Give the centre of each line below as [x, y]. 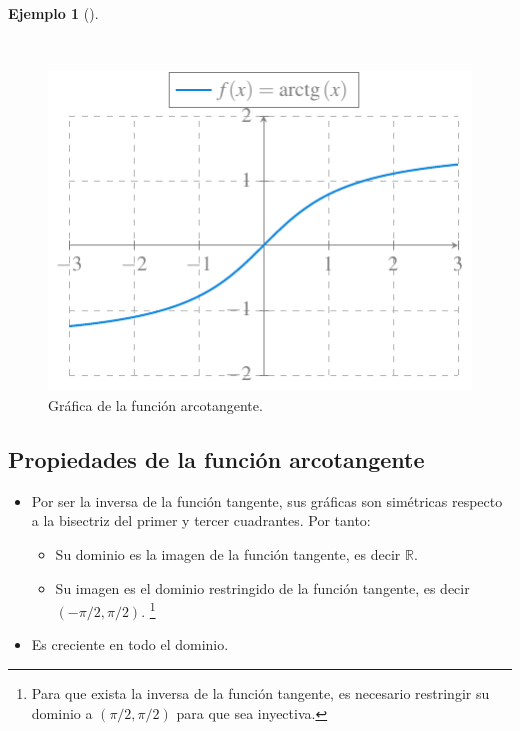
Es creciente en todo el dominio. [130, 644]
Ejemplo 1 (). [53, 13]
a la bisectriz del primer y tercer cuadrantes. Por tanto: [201, 520]
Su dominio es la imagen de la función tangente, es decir [228, 554]
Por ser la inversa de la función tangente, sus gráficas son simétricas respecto [267, 500]
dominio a [62, 712]
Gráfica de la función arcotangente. [155, 405]
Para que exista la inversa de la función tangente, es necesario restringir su [260, 693]
